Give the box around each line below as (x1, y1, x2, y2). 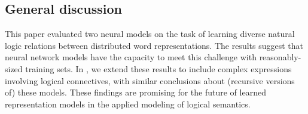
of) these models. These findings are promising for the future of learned (5, 86, 266, 98)
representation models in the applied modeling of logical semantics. (5, 97, 251, 110)
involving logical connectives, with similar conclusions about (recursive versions (5, 74, 295, 87)
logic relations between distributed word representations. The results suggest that (5, 39, 303, 51)
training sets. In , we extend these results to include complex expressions (25, 62, 292, 75)
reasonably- (259, 51, 301, 63)
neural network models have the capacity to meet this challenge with (5, 51, 257, 63)
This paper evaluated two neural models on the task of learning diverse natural (5, 27, 295, 40)
